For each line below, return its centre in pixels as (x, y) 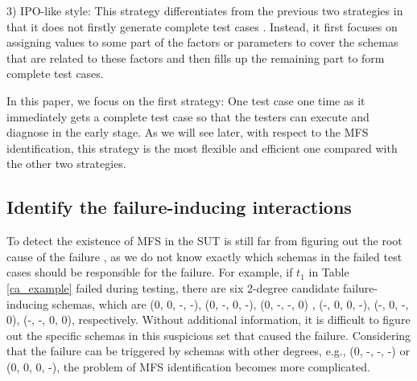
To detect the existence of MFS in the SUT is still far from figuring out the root (204, 241)
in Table (329, 272)
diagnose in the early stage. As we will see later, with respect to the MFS (188, 132)
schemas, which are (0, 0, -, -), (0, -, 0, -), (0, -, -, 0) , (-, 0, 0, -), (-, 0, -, (230, 303)
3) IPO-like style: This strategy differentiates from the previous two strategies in (205, 10)
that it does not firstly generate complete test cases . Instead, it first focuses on (202, 26)
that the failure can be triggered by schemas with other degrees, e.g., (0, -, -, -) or (208, 351)
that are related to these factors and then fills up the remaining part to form (196, 57)
